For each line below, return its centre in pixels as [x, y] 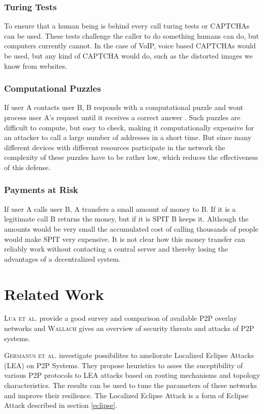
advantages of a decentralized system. [63, 258]
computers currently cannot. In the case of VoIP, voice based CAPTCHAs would [130, 46]
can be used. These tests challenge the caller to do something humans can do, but [131, 35]
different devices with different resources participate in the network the [115, 147]
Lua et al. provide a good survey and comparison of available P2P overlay [121, 318]
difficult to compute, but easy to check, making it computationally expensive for [129, 127]
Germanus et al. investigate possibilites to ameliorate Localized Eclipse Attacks [129, 355]
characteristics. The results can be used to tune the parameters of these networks [130, 385]
